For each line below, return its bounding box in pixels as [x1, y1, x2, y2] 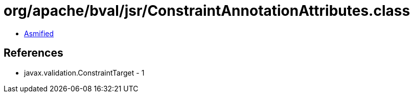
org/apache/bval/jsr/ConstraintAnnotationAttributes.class [4, 2, 410, 19]
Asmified [24, 29, 54, 38]
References [4, 46, 63, 60]
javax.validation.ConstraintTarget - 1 [24, 68, 145, 77]
